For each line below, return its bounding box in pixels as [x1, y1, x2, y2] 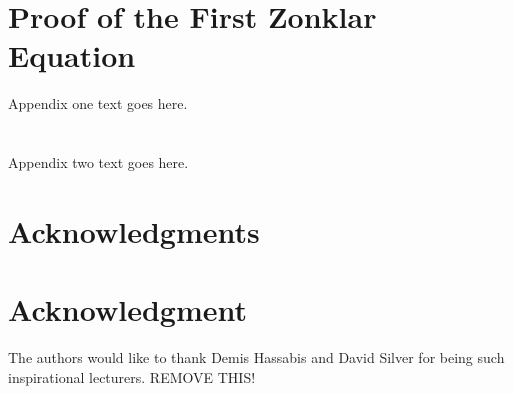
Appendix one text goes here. [8, 93, 188, 114]
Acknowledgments [8, 210, 260, 251]
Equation [8, 35, 136, 76]
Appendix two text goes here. [8, 152, 189, 173]
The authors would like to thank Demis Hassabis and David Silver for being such [8, 347, 505, 368]
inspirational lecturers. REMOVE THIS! [8, 366, 256, 387]
